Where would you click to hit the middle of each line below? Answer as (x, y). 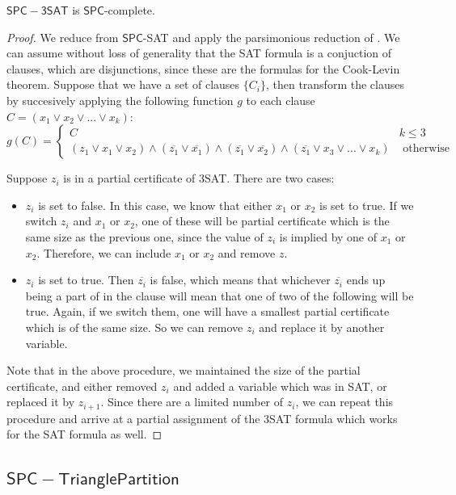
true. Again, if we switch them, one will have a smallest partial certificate (207, 311)
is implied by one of (328, 236)
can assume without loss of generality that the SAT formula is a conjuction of (199, 53)
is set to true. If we (367, 205)
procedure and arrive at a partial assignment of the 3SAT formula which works (202, 418)
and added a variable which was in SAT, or (280, 386)
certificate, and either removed (82, 386)
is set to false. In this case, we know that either (155, 205)
